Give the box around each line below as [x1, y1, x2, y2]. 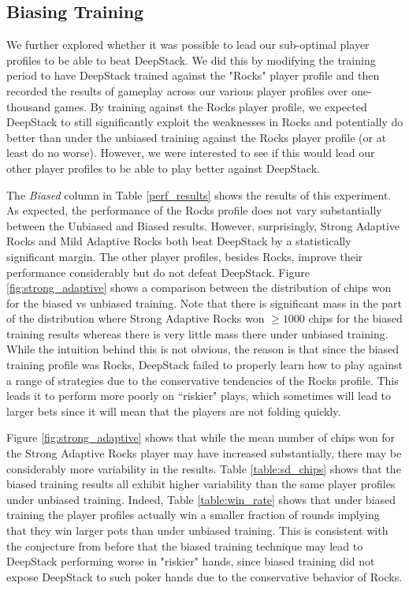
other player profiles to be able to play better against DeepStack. [6, 159, 320, 176]
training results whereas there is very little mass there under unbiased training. [6, 325, 389, 342]
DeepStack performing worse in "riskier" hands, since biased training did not [6, 553, 375, 569]
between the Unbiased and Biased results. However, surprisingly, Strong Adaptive [6, 217, 400, 233]
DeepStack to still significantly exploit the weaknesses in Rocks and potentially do [6, 114, 403, 130]
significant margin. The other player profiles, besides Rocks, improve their [6, 248, 363, 264]
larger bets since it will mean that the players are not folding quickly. [6, 402, 341, 419]
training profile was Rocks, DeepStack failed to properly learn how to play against [6, 357, 403, 373]
